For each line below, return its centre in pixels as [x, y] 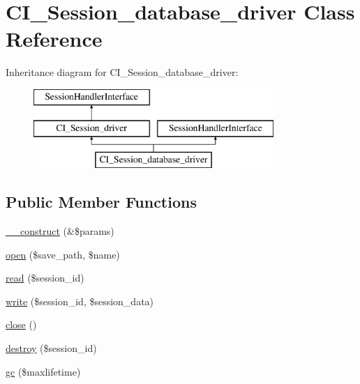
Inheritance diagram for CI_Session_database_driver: [122, 72]
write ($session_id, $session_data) [80, 301]
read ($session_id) [45, 278]
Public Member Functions [101, 202]
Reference [54, 39]
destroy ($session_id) [51, 348]
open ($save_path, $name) [63, 254]
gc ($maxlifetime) [43, 371]
